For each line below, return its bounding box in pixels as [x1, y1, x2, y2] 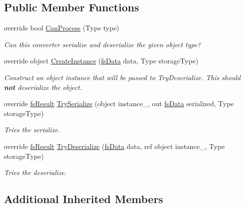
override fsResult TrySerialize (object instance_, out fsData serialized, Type [4, 98, 234, 109]
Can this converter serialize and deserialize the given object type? [4, 39, 201, 49]
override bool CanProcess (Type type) [4, 23, 119, 33]
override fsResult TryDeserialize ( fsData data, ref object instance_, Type [4, 141, 225, 151]
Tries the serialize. [4, 124, 60, 135]
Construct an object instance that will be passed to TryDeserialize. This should [4, 72, 241, 82]
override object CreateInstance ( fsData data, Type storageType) [4, 56, 199, 66]
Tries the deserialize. [4, 167, 67, 177]
